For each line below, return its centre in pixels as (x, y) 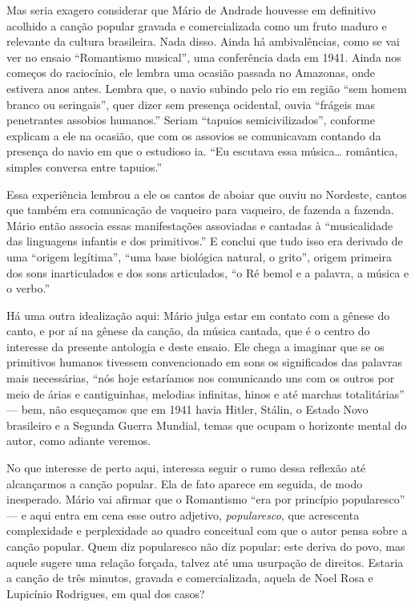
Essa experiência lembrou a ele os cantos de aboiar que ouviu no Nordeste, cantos (207, 194)
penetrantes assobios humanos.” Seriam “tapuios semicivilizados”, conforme (191, 120)
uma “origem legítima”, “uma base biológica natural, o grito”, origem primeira (199, 256)
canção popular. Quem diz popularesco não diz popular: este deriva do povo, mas (206, 546)
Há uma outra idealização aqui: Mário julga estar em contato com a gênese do (198, 315)
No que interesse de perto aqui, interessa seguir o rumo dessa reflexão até (186, 468)
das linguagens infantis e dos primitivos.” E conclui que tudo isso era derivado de (205, 241)
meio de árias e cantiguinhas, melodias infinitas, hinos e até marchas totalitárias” (205, 393)
